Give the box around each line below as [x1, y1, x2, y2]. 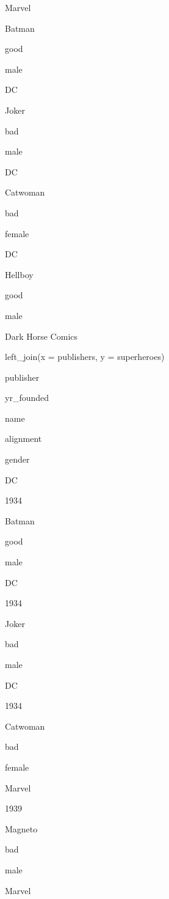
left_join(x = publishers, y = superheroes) [5, 350, 165, 363]
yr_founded [5, 391, 49, 404]
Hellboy [5, 268, 34, 281]
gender [5, 453, 30, 466]
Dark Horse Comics [5, 329, 78, 342]
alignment [5, 432, 42, 445]
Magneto [5, 822, 38, 835]
